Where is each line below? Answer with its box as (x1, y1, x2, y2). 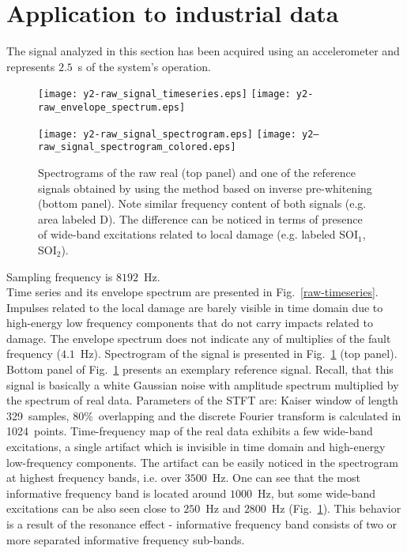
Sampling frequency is (6, 268, 113, 284)
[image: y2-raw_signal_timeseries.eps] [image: (38, 88, 291, 100)
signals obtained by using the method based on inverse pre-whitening (38, 179, 372, 196)
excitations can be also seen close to (6, 500, 180, 517)
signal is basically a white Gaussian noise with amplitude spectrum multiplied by (6, 376, 399, 393)
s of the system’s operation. (77, 58, 211, 74)
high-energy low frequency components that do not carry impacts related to (6, 314, 373, 331)
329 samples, (6, 407, 70, 423)
